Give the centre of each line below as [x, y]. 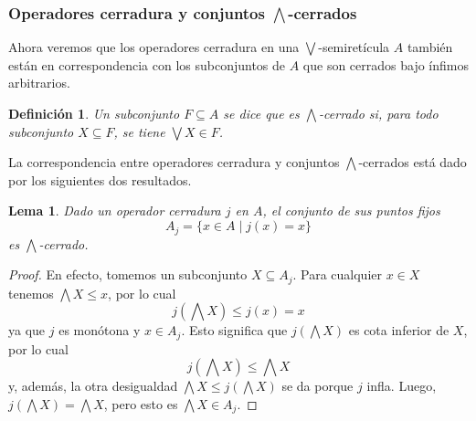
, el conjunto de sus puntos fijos [351, 210]
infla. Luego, [402, 386]
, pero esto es [141, 403]
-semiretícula [354, 47]
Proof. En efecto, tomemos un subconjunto [128, 274]
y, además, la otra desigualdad [93, 386]
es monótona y [100, 330]
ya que [27, 330]
